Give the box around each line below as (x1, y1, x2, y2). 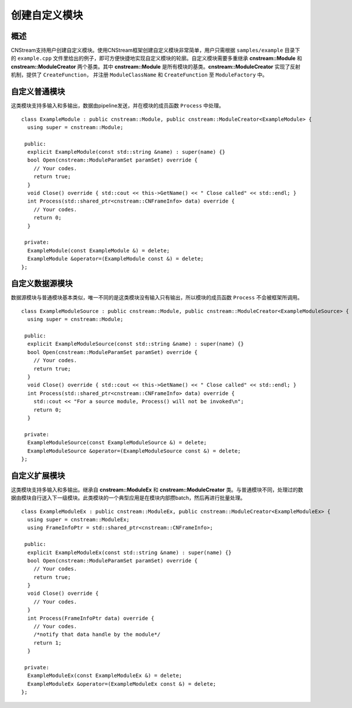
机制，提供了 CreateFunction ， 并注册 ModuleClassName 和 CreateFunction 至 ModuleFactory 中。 (11, 71, 268, 79)
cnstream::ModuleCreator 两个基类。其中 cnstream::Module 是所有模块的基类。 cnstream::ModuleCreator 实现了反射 (11, 63, 300, 70)
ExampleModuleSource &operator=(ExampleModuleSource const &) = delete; (27, 447, 241, 454)
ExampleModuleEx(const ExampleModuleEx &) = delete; (27, 672, 182, 679)
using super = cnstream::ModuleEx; (27, 516, 130, 522)
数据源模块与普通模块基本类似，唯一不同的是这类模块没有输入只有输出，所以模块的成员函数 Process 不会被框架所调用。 (11, 294, 303, 301)
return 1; (33, 639, 62, 646)
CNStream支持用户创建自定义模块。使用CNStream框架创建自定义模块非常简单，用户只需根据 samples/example (11, 47, 283, 54)
